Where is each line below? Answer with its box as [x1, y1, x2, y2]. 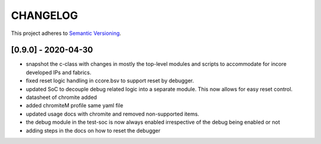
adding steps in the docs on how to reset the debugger [26, 127, 160, 134]
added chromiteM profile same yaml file [26, 102, 124, 109]
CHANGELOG [11, 9, 78, 22]
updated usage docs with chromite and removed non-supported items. [26, 110, 199, 117]
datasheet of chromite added [26, 94, 97, 101]
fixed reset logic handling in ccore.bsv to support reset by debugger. [26, 77, 194, 84]
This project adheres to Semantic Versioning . [11, 30, 121, 37]
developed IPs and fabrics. [26, 69, 92, 76]
